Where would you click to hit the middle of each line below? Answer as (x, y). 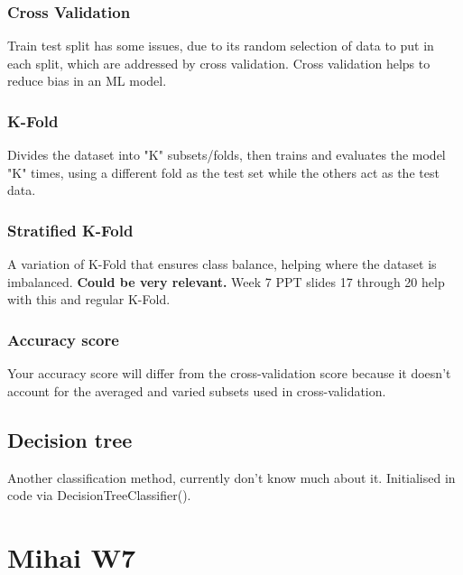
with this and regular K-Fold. (89, 299)
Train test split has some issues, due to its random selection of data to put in (221, 46)
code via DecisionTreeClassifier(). (99, 495)
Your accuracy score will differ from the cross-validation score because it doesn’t (229, 373)
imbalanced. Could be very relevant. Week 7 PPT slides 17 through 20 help (226, 281)
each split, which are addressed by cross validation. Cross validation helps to (219, 63)
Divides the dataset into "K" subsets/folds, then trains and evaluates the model (227, 155)
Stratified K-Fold (70, 230)
